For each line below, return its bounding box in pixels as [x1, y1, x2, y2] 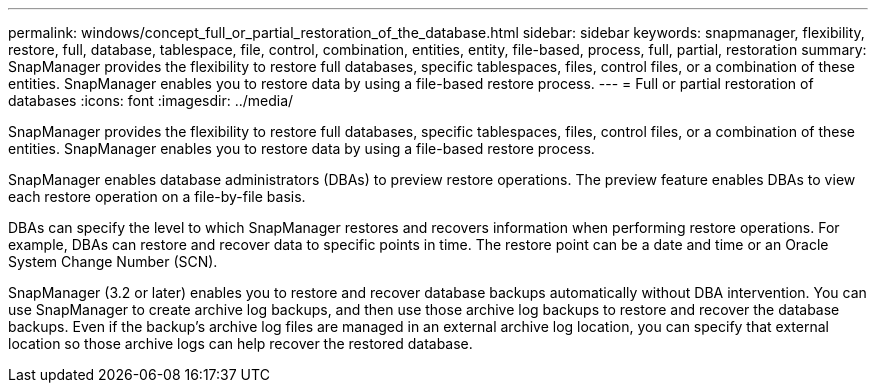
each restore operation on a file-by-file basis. [8, 188, 306, 205]
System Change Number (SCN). [8, 253, 218, 270]
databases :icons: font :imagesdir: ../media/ [8, 92, 294, 109]
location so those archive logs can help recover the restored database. [8, 335, 473, 352]
